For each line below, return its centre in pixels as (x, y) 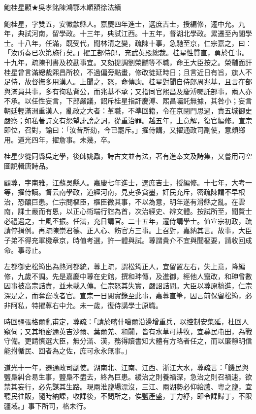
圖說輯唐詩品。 (28, 165)
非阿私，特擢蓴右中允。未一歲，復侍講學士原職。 (83, 305)
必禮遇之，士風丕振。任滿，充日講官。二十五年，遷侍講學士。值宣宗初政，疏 (128, 221)
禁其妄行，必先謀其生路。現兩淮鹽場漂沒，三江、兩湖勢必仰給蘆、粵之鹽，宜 (128, 386)
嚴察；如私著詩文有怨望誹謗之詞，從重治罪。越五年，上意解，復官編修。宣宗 (128, 120)
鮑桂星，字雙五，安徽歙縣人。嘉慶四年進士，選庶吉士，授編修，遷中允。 (121, 23)
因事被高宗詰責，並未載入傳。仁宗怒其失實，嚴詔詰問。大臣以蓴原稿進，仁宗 (128, 286)
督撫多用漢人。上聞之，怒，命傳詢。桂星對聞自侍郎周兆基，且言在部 (142, 82)
